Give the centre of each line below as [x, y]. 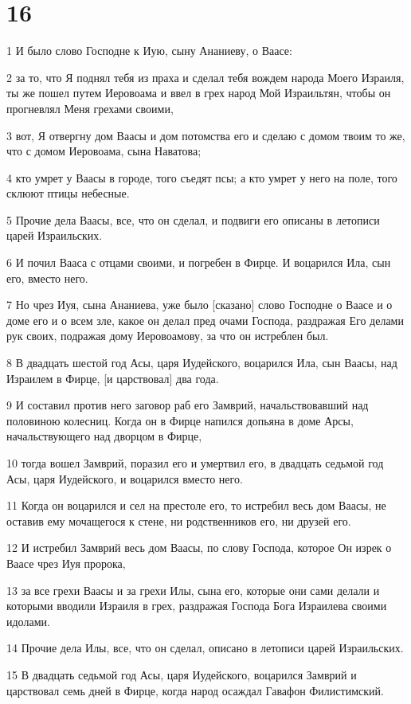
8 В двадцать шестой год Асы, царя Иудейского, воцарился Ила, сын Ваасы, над [202, 363]
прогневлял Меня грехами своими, [90, 108]
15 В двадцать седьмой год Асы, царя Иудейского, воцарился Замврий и [182, 674]
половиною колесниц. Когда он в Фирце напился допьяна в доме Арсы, [180, 420]
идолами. [28, 621]
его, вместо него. [47, 278]
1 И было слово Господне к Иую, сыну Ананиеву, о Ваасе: [149, 51]
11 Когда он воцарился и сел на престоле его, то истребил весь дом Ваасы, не [196, 505]
